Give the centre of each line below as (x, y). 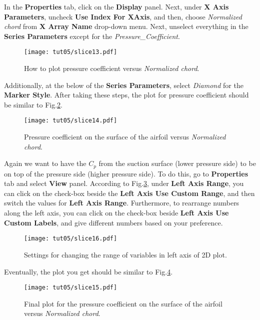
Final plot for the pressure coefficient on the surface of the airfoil (123, 303)
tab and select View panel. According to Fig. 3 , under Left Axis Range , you (124, 183)
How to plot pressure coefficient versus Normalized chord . (112, 68)
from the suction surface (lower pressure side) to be (177, 163)
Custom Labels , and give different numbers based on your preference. (113, 222)
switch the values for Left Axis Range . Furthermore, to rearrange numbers (122, 203)
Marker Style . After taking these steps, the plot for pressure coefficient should (126, 95)
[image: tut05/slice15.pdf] (71, 288)
